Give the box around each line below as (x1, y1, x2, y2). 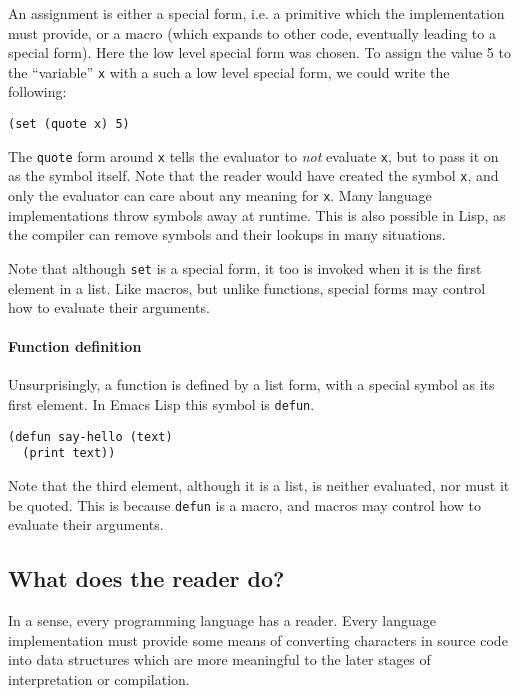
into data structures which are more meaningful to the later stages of (8, 649, 431, 670)
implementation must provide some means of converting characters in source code (8, 629, 508, 650)
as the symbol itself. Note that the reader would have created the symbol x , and (8, 165, 499, 186)
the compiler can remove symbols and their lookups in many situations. (8, 224, 446, 245)
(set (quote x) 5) (8, 117, 130, 132)
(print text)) (22, 446, 116, 461)
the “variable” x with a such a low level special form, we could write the (8, 61, 450, 82)
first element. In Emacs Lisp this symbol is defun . (8, 394, 315, 415)
